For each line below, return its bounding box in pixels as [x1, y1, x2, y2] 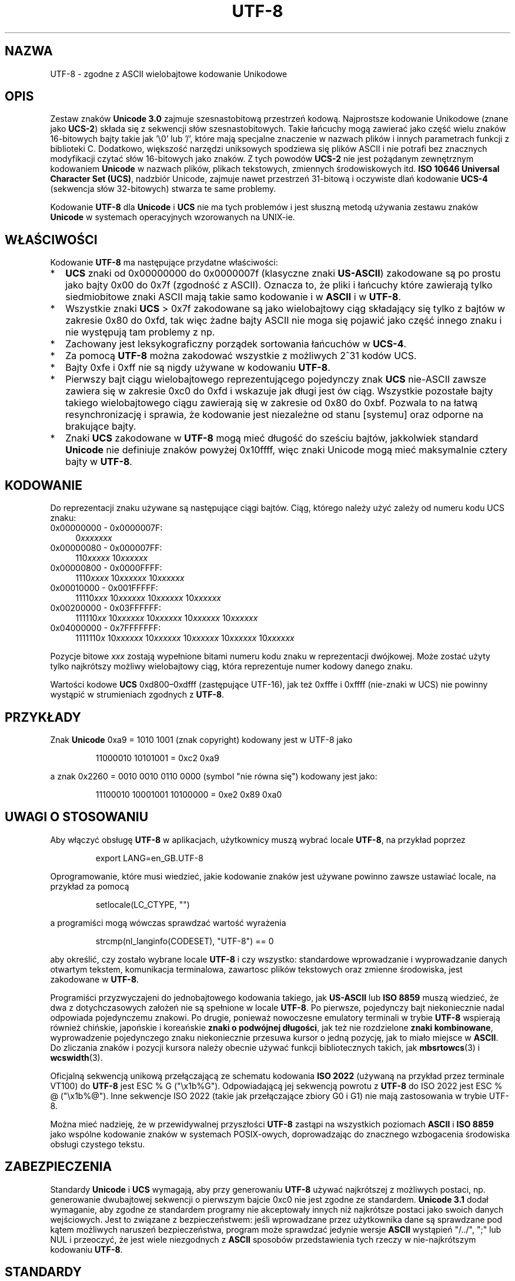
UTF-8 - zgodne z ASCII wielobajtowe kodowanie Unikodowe [50, 68, 287, 79]
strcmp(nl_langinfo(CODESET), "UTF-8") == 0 [95, 935, 274, 946]
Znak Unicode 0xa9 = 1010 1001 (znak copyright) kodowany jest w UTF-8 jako [50, 734, 353, 745]
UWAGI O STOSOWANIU [5, 809, 149, 825]
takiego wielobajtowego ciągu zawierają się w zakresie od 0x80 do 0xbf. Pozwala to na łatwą [65, 397, 478, 409]
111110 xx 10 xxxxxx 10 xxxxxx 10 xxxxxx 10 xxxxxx [75, 613, 258, 623]
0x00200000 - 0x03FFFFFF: [50, 603, 162, 613]
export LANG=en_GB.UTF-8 [95, 852, 203, 863]
